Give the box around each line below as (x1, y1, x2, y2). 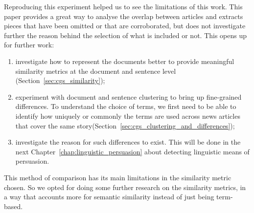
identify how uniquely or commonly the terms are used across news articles (15, 110, 240, 121)
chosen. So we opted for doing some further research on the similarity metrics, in (4, 182, 246, 192)
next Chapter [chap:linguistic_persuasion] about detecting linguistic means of (15, 146, 250, 156)
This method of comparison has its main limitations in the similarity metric (4, 172, 231, 182)
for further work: (4, 40, 54, 50)
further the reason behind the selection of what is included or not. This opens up (4, 30, 247, 40)
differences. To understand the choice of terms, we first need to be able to (15, 101, 236, 111)
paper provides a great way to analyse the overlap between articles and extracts (4, 11, 243, 21)
